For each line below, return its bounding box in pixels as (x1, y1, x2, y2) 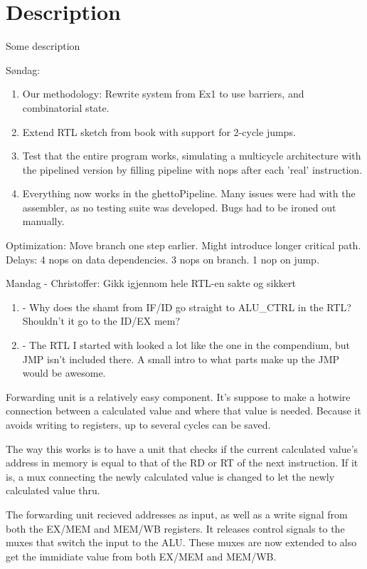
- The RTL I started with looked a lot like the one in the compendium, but (22, 338, 350, 353)
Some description (6, 38, 80, 53)
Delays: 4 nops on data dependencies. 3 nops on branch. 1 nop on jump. (6, 251, 319, 266)
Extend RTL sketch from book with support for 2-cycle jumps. (22, 124, 296, 139)
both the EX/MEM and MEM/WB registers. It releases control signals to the (6, 521, 345, 536)
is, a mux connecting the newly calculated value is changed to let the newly (6, 469, 335, 484)
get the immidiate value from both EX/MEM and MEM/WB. (6, 548, 277, 563)
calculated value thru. (6, 483, 100, 498)
